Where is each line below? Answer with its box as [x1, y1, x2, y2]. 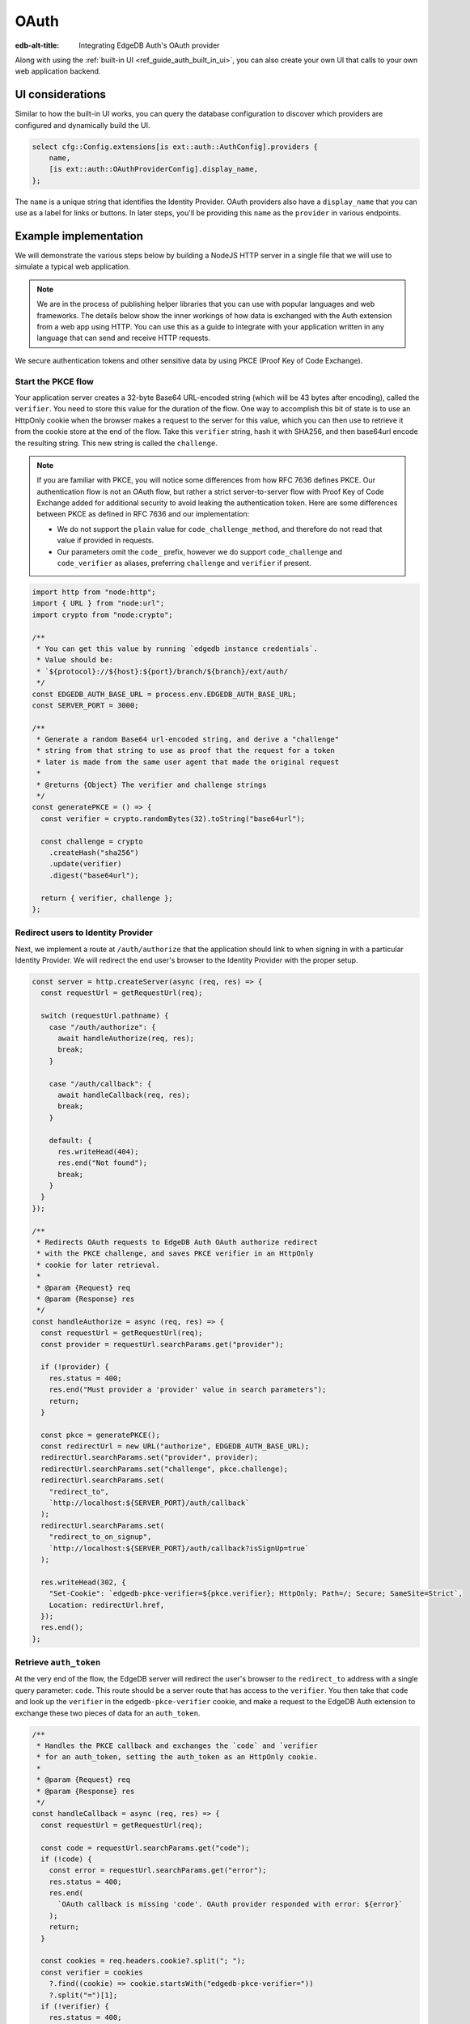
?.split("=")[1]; [49, 1990, 118, 2000]
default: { [49, 1136, 92, 1145]
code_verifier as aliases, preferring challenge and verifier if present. [57, 559, 311, 568]
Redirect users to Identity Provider [15, 927, 153, 938]
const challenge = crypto [40, 836, 143, 846]
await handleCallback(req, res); [57, 1090, 190, 1099]
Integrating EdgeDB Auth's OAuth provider [78, 40, 220, 50]
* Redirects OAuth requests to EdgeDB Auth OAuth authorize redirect [36, 1238, 319, 1247]
